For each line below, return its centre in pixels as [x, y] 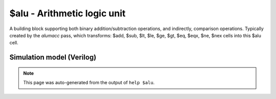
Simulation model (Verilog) [53, 57]
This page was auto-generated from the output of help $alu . [89, 83]
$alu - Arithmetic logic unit [67, 13]
